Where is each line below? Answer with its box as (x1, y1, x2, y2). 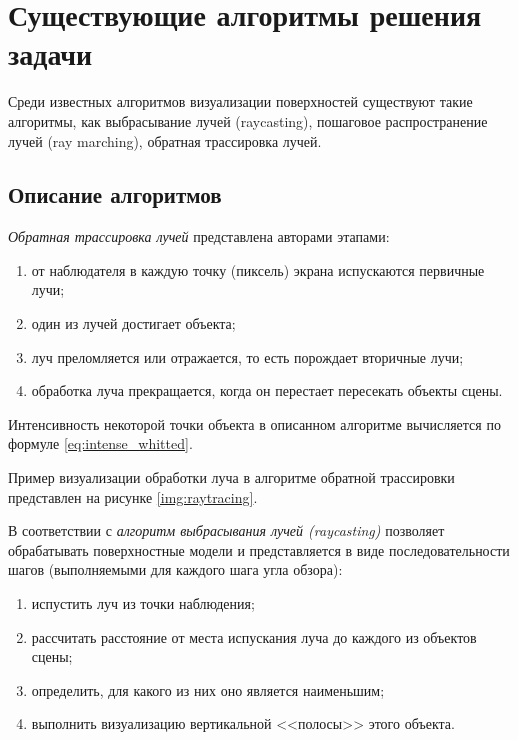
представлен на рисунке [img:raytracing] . (8, 486, 258, 507)
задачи (8, 33, 93, 74)
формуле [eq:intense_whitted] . (8, 433, 193, 454)
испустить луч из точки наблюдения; (31, 593, 255, 614)
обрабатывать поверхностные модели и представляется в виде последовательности (8, 539, 510, 560)
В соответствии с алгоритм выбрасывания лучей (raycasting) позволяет (8, 520, 445, 541)
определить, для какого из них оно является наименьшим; (31, 679, 385, 700)
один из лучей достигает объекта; (31, 313, 236, 334)
